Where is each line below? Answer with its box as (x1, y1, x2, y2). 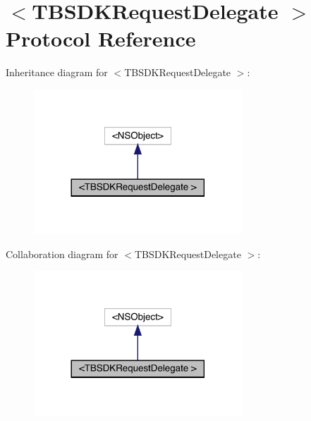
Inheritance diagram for (6, 65, 108, 80)
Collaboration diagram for (6, 246, 118, 261)
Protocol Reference (6, 24, 196, 53)
